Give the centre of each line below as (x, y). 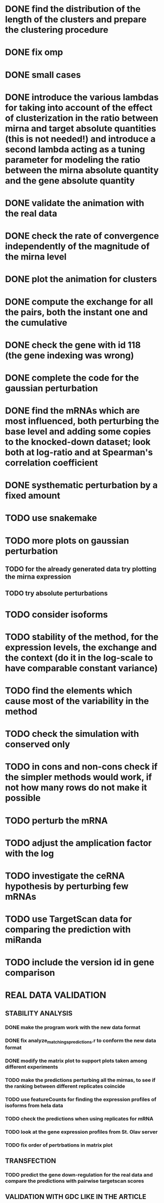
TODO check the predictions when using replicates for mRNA (79, 1119)
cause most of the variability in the (77, 701)
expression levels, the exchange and (81, 647)
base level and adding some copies (78, 432)
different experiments (32, 1067)
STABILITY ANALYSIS (39, 1013)
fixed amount (33, 496)
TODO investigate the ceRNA (65, 876)
